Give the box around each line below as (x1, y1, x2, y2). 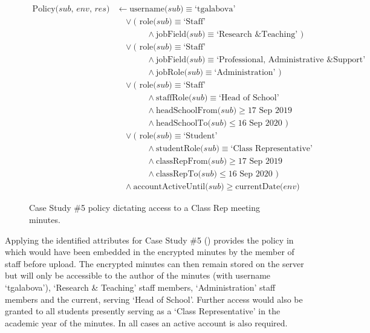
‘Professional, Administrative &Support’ (216, 56, 366, 65)
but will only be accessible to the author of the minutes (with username (5, 269, 271, 282)
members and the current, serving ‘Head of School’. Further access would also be (5, 293, 303, 305)
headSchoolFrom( (155, 106, 221, 115)
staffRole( (155, 94, 192, 103)
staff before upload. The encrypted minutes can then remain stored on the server (5, 257, 304, 270)
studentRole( (155, 144, 204, 154)
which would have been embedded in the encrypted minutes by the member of (5, 245, 294, 258)
